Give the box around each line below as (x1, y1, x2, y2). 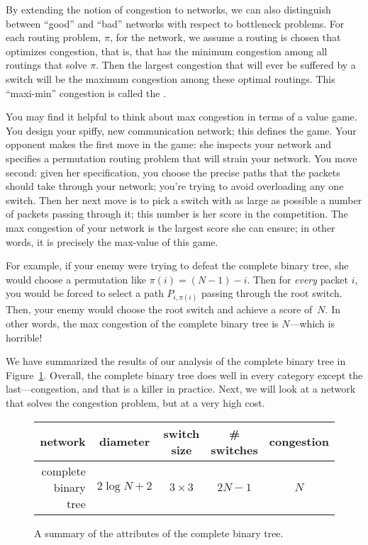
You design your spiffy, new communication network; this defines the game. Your (6, 123, 357, 137)
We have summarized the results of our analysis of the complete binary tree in (6, 354, 346, 369)
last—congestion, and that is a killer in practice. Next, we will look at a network (6, 381, 356, 396)
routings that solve (6, 57, 87, 72)
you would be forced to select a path (6, 286, 164, 300)
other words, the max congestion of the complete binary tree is (6, 316, 279, 331)
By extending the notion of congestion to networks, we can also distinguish (6, 2, 331, 16)
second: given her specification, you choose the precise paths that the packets (6, 164, 340, 179)
